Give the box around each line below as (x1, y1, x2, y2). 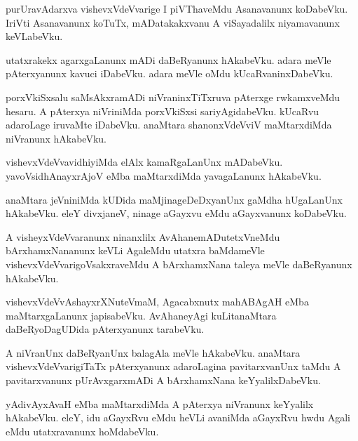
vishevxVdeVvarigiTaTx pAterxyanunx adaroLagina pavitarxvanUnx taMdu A (6, 359, 341, 374)
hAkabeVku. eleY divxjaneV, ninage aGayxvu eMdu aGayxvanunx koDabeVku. (6, 206, 347, 220)
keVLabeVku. (6, 29, 63, 44)
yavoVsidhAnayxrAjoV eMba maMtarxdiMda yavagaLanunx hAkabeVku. (6, 168, 322, 183)
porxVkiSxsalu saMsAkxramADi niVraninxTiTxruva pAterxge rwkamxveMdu (6, 89, 340, 104)
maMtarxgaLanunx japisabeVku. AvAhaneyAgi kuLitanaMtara (6, 308, 277, 322)
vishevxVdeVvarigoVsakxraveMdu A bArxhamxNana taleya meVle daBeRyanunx (6, 256, 352, 271)
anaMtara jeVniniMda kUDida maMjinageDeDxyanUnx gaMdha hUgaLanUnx (6, 192, 343, 206)
